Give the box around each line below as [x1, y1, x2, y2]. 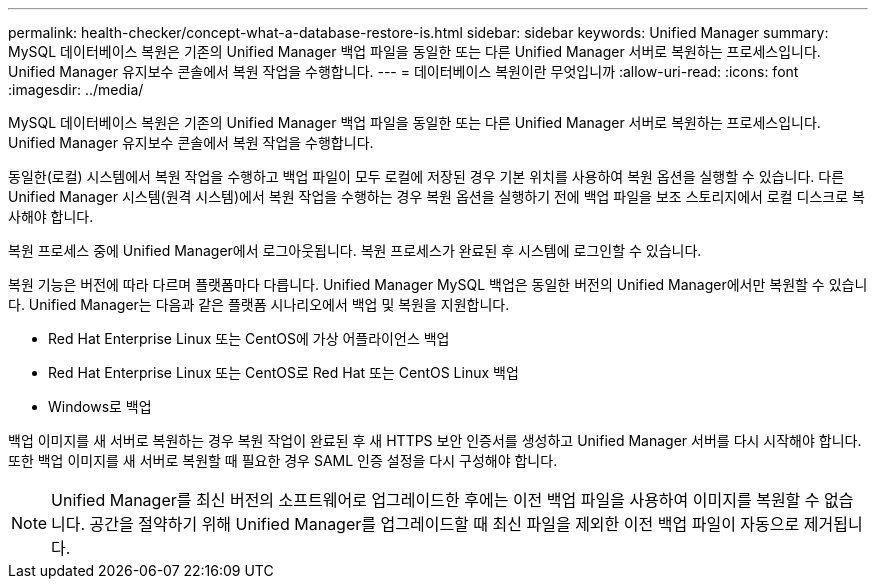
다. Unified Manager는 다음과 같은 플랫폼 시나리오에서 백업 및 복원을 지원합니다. [8, 296, 510, 313]
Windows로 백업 [48, 398, 152, 415]
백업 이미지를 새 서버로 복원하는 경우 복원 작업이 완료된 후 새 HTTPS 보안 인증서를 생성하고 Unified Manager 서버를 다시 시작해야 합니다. [8, 432, 862, 449]
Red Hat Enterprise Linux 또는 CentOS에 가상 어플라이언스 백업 [48, 330, 450, 347]
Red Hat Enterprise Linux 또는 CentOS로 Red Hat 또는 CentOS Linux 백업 [48, 364, 519, 381]
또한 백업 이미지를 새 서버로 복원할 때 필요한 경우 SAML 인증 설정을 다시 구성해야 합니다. [8, 452, 558, 469]
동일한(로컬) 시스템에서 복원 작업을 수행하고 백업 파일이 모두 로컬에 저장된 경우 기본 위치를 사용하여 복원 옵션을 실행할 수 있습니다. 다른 [8, 168, 845, 185]
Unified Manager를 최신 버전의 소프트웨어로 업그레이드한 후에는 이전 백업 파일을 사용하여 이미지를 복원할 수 [51, 490, 820, 510]
